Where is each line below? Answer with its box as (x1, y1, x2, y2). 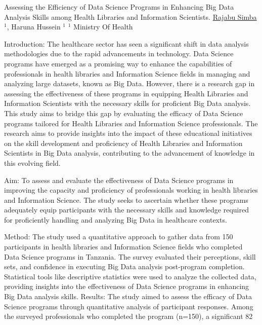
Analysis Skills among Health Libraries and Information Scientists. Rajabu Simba (4, 11, 257, 22)
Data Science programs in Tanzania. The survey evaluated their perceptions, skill (4, 251, 256, 262)
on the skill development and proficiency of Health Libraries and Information (4, 137, 243, 148)
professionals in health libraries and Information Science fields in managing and (4, 68, 250, 79)
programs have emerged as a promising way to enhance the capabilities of (4, 58, 232, 68)
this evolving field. (4, 157, 61, 168)
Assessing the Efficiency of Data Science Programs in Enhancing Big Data (4, 2, 234, 12)
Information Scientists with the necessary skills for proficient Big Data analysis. (4, 98, 251, 109)
